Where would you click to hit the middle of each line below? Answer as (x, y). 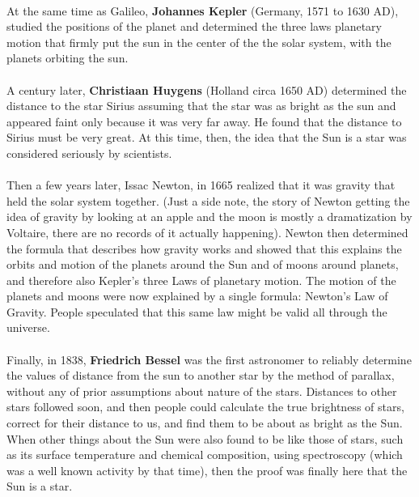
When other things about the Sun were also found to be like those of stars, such (205, 438)
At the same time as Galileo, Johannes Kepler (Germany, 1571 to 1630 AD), (203, 10)
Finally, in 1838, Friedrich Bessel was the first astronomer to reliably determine (209, 359)
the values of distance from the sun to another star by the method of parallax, (201, 375)
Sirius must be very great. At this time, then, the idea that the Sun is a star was (207, 137)
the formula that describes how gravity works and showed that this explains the (204, 248)
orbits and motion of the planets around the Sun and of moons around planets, (203, 264)
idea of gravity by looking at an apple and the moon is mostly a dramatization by (209, 217)
